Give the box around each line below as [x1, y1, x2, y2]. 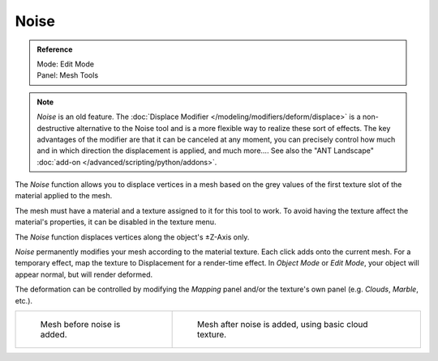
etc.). [15, 295, 32, 305]
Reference [36, 45, 73, 54]
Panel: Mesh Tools [36, 70, 99, 80]
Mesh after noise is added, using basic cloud [196, 318, 368, 329]
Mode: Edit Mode [36, 59, 95, 69]
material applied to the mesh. [15, 191, 113, 201]
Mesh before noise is [40, 318, 121, 329]
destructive [36, 123, 75, 133]
